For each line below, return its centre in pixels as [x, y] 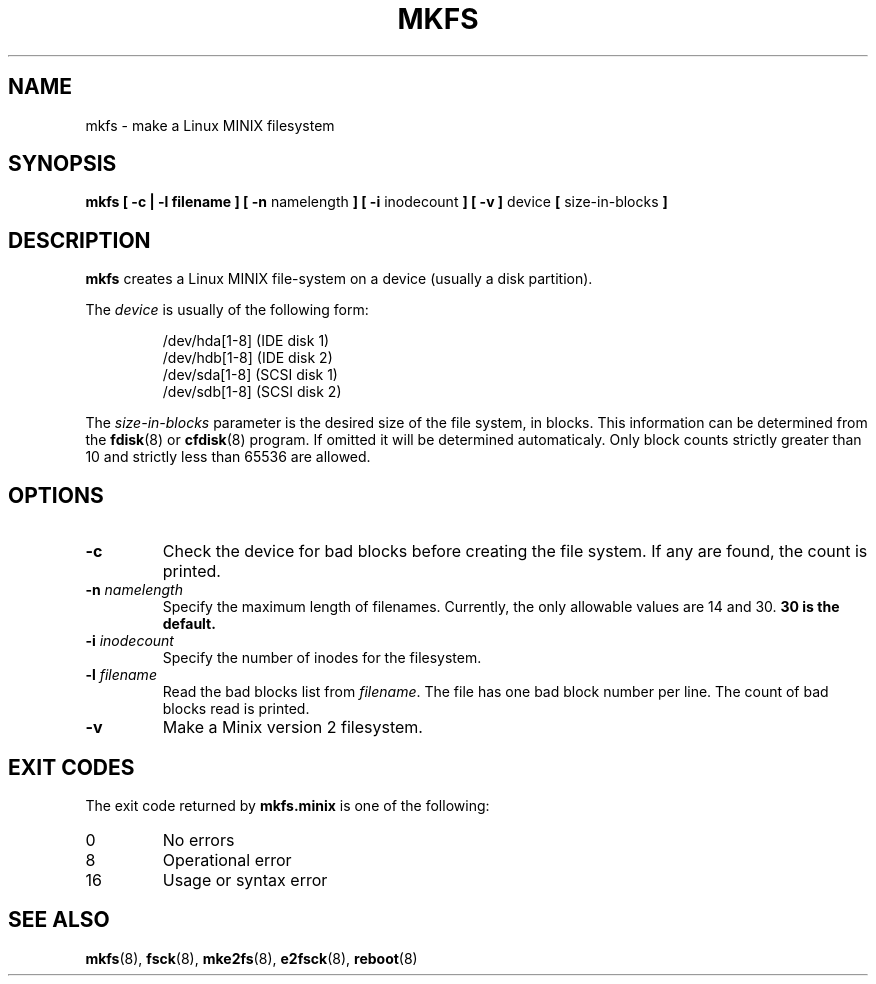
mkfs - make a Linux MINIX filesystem [210, 125]
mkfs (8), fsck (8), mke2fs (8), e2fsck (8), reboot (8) [251, 958]
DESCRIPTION [79, 240]
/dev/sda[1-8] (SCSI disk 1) [250, 375]
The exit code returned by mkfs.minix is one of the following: [287, 805]
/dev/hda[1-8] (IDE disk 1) [246, 341]
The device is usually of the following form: [227, 310]
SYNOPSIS [62, 164]
